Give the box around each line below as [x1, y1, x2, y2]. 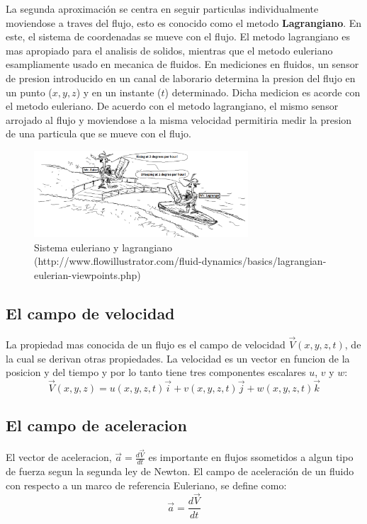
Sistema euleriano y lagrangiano [34, 239, 173, 254]
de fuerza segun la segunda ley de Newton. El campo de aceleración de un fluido [6, 464, 354, 479]
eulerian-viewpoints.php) [34, 267, 141, 282]
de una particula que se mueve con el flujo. [6, 126, 191, 141]
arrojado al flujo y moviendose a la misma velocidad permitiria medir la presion [6, 112, 352, 127]
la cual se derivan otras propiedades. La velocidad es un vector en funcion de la [6, 351, 350, 365]
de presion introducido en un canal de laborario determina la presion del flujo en [6, 70, 356, 85]
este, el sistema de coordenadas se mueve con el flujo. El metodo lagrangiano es [6, 29, 350, 44]
